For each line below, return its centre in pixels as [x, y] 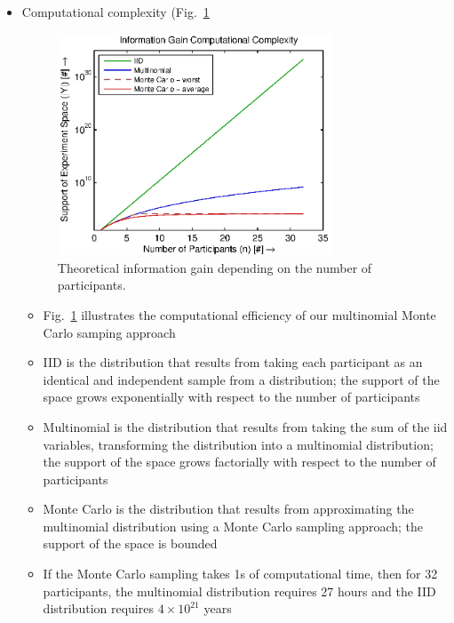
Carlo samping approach [109, 332]
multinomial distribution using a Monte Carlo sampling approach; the [233, 526]
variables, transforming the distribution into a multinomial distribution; [238, 444]
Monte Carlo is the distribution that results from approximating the [228, 509]
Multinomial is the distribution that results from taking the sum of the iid [245, 426]
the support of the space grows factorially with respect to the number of [239, 462]
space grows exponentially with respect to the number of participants [231, 397]
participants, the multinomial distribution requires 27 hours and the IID [239, 591]
